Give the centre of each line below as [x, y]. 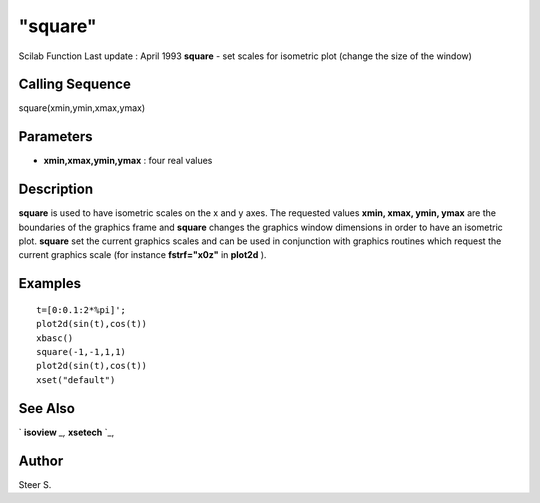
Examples [50, 283]
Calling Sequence [75, 84]
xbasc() [55, 338]
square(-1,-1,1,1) [81, 352]
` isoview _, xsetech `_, [66, 432]
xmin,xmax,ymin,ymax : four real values [128, 161]
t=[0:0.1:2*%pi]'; [81, 309]
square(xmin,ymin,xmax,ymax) [82, 108]
